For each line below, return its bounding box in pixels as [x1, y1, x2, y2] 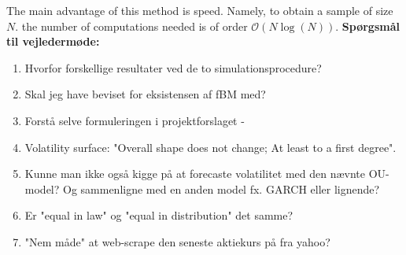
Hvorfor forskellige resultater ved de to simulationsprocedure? [24, 59, 322, 76]
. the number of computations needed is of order [15, 17, 248, 34]
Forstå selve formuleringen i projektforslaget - [24, 112, 245, 128]
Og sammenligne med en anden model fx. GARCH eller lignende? [63, 180, 380, 197]
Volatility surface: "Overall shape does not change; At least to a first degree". [24, 139, 397, 155]
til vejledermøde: [6, 33, 100, 50]
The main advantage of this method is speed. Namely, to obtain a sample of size [6, 2, 393, 18]
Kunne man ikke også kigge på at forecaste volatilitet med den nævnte [24, 165, 366, 182]
